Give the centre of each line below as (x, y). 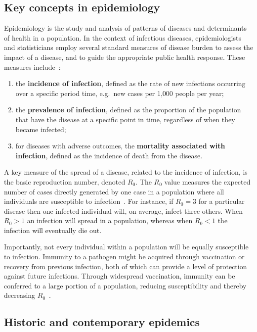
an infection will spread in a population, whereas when (110, 220)
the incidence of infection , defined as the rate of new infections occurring (130, 83)
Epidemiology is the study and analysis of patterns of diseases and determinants (125, 28)
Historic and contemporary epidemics (102, 322)
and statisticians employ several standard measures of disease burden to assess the (128, 47)
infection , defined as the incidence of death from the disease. (109, 155)
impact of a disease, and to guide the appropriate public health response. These (125, 57)
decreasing (20, 295)
